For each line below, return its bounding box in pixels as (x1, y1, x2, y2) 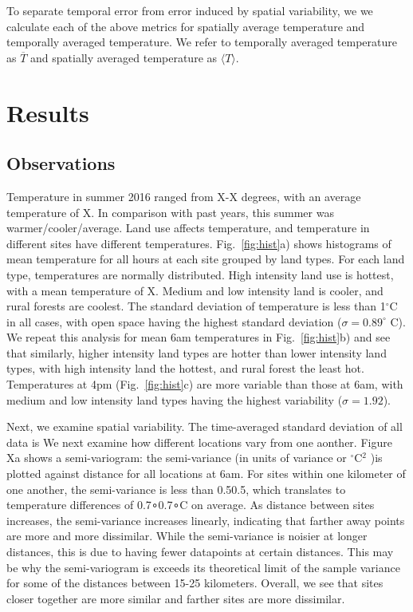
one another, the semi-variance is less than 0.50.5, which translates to (6, 480, 346, 497)
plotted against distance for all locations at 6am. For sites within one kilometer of (6, 465, 406, 482)
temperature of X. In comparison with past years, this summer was (6, 203, 334, 220)
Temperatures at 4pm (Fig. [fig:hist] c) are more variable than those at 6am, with (6, 376, 403, 393)
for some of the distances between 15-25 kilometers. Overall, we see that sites (6, 574, 383, 591)
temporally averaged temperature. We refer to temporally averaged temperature (6, 34, 397, 50)
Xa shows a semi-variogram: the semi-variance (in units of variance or (6, 449, 347, 466)
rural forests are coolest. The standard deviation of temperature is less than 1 (6, 298, 386, 314)
